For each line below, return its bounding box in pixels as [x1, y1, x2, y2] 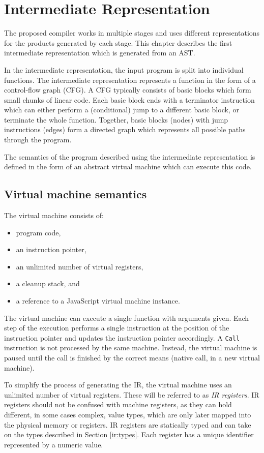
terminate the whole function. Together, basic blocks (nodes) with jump [4, 114, 228, 125]
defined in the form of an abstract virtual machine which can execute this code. [4, 161, 252, 172]
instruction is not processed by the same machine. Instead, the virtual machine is [4, 342, 257, 353]
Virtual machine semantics [4, 186, 147, 202]
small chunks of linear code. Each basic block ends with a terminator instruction [4, 94, 255, 105]
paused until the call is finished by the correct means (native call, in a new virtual [4, 352, 260, 363]
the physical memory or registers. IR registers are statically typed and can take [4, 419, 251, 430]
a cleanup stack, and [16, 278, 80, 289]
